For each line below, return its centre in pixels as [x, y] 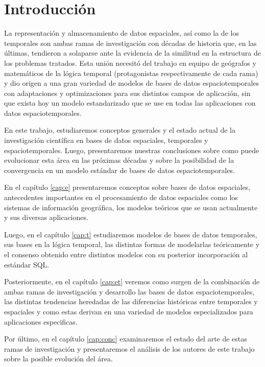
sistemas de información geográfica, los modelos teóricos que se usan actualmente [131, 207]
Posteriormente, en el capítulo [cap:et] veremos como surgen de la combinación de [132, 282]
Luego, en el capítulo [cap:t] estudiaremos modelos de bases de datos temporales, [131, 234]
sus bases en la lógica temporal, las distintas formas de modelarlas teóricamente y [132, 244]
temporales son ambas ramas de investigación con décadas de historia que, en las [130, 43]
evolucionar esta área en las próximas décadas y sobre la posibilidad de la [119, 160]
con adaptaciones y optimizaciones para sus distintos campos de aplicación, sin [127, 93]
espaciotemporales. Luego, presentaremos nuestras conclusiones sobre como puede [132, 150]
